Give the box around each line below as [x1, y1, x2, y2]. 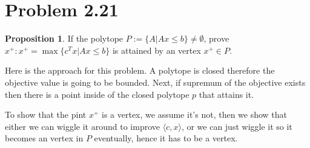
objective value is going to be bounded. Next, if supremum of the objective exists [5, 76, 306, 88]
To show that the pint [5, 108, 87, 121]
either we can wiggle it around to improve [5, 120, 160, 132]
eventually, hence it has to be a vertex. [94, 132, 238, 144]
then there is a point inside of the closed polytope [5, 88, 190, 100]
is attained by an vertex [112, 43, 201, 56]
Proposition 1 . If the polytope [5, 32, 124, 45]
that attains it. [199, 88, 254, 100]
